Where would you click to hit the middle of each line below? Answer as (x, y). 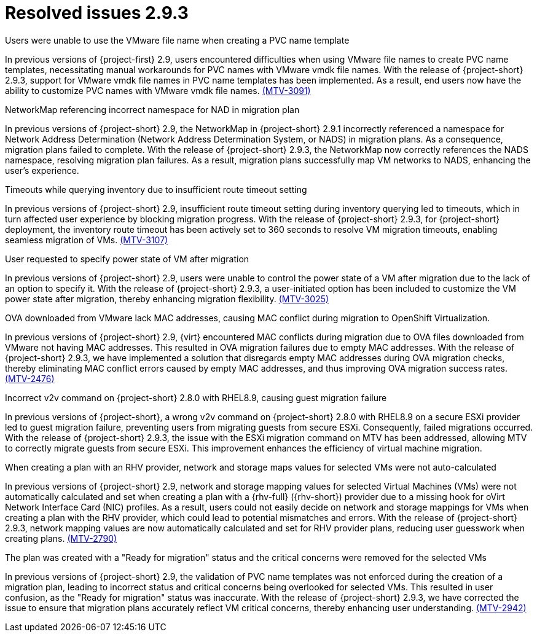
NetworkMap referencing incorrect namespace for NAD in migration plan (152, 109)
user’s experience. (42, 170)
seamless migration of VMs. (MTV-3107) (87, 240)
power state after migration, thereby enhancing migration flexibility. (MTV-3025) (167, 299)
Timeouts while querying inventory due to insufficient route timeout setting (156, 189)
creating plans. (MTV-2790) (61, 538)
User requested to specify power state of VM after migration (127, 259)
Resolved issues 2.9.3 (97, 13)
